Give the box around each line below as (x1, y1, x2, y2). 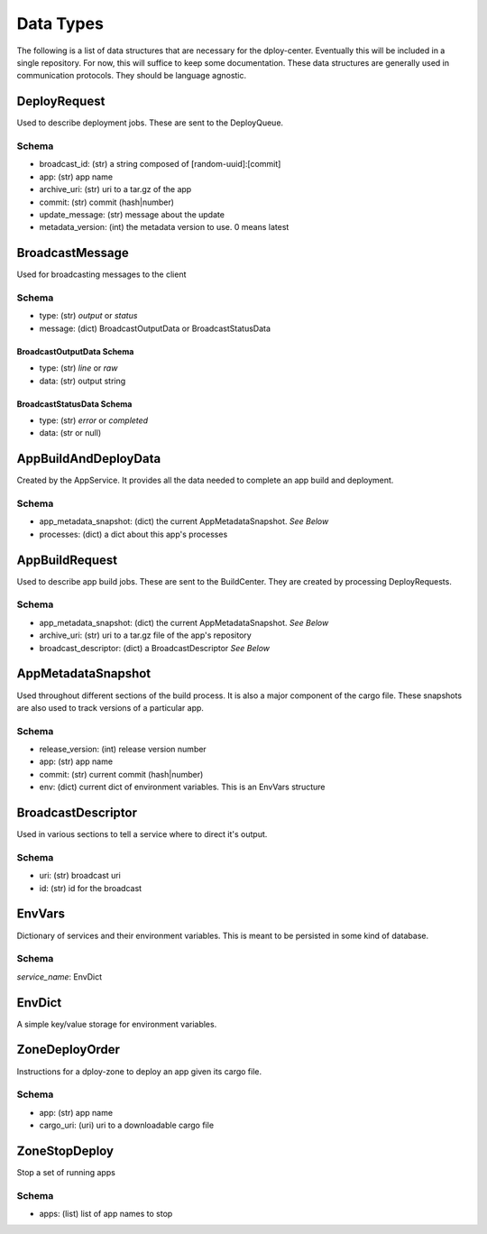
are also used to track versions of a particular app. (16, 702, 205, 713)
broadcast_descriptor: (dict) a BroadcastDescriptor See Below (39, 642, 271, 653)
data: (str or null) (39, 428, 102, 438)
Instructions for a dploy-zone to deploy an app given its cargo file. (16, 1065, 262, 1077)
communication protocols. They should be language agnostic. (16, 70, 247, 81)
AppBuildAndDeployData (16, 451, 161, 466)
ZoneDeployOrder (16, 1042, 121, 1057)
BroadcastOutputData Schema (16, 345, 134, 356)
